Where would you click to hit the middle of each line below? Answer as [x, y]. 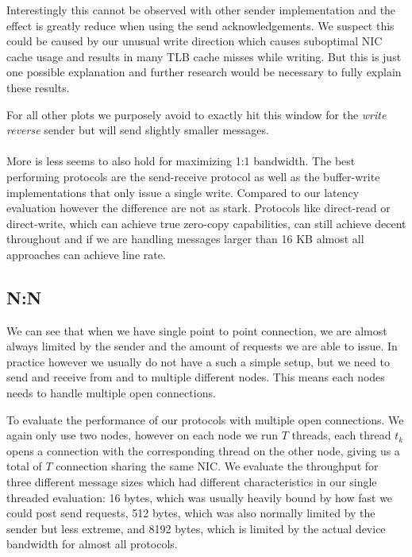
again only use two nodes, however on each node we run [142, 435]
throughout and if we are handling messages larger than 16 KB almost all [185, 239]
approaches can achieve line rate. [86, 254]
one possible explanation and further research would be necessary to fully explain [204, 72]
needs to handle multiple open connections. [111, 393]
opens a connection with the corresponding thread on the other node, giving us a [203, 450]
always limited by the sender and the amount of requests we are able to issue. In [202, 346]
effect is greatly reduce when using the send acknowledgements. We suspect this [200, 25]
